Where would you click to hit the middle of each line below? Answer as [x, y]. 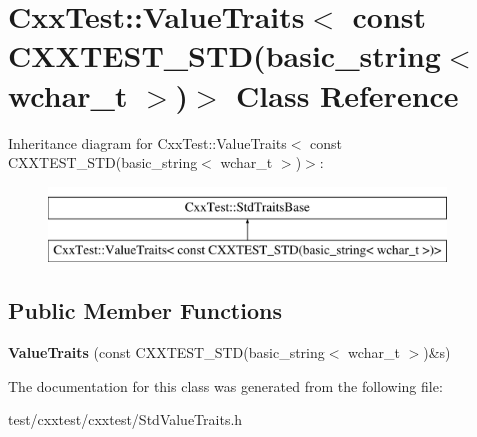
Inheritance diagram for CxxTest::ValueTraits [147, 142]
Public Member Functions [145, 310]
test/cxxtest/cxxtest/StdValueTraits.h [125, 419]
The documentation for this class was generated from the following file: [225, 385]
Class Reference [347, 94]
